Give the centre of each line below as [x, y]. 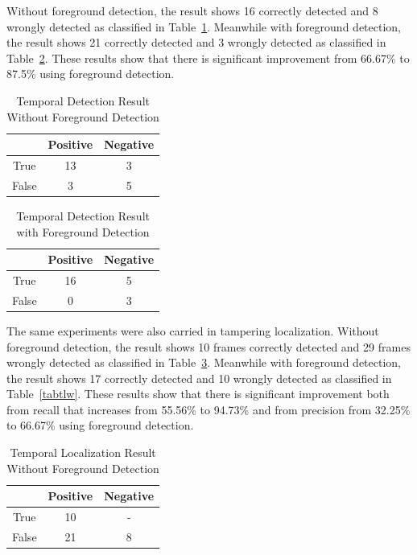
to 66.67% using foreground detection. [100, 425]
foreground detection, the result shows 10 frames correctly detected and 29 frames [208, 346]
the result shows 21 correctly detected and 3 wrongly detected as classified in [196, 42]
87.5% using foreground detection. [91, 74]
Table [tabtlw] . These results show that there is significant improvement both [198, 394]
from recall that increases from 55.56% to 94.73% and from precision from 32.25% [208, 409]
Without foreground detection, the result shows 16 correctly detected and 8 [192, 10]
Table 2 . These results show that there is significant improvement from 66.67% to [208, 58]
